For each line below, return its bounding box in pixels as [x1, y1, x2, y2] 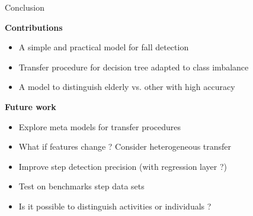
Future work [5, 100, 56, 112]
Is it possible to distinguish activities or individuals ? [18, 199, 212, 212]
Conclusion [5, 1, 44, 13]
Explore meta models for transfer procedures [18, 120, 181, 133]
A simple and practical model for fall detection [18, 41, 189, 53]
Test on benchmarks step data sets [18, 180, 145, 192]
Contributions [5, 21, 63, 33]
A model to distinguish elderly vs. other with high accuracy [18, 80, 235, 93]
